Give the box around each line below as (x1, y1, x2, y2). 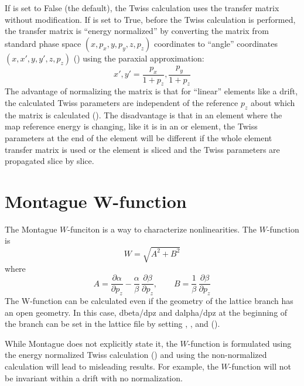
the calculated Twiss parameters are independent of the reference (5, 97, 238, 108)
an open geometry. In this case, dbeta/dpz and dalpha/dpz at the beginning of (5, 306, 288, 318)
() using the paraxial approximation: (73, 52, 204, 64)
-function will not (228, 360, 291, 373)
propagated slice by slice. (5, 155, 94, 167)
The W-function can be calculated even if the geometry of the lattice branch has (5, 295, 293, 307)
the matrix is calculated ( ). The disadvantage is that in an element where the (5, 108, 282, 121)
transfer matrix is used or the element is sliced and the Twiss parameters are (5, 143, 280, 155)
